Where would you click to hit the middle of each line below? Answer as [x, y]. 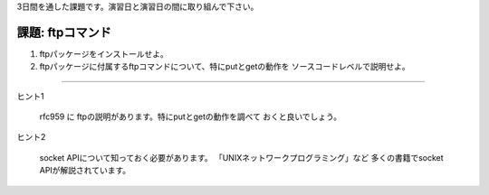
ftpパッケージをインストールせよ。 [104, 53]
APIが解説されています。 [85, 171]
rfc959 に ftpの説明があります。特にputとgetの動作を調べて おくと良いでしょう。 [191, 116]
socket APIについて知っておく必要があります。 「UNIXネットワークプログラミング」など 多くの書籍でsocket [241, 157]
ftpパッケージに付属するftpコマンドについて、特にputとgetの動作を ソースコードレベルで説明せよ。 [225, 67]
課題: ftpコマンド [64, 32]
